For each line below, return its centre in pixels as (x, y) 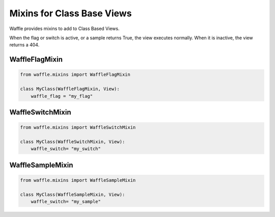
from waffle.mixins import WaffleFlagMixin (75, 75)
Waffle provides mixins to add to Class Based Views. (64, 29)
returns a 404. (24, 45)
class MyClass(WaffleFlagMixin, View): (70, 89)
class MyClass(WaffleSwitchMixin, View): (73, 142)
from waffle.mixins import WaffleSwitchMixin (78, 128)
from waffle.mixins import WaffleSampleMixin (78, 180)
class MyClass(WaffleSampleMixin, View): (73, 194)
